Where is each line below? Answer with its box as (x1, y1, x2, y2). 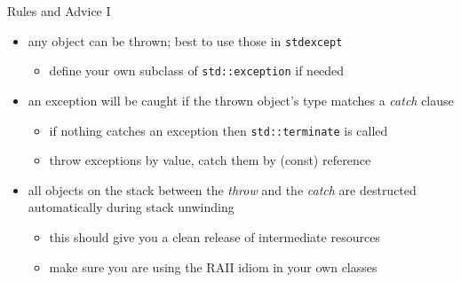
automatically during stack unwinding (28, 198, 234, 216)
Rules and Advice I (7, 2, 111, 20)
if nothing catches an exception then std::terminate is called (49, 121, 388, 139)
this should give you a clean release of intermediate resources (49, 227, 380, 246)
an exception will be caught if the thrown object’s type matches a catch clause (28, 90, 454, 109)
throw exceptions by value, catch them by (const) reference (49, 151, 371, 169)
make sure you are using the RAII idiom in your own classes (49, 257, 378, 276)
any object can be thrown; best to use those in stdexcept (28, 31, 343, 50)
